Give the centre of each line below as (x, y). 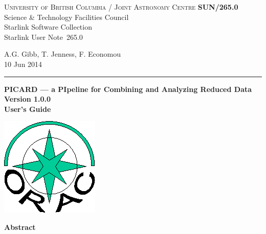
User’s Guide (28, 109)
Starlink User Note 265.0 (43, 37)
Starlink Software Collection (48, 27)
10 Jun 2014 (23, 64)
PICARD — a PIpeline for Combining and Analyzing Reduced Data (128, 89)
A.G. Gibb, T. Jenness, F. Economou (63, 54)
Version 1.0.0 (28, 99)
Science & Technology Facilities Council (66, 17)
